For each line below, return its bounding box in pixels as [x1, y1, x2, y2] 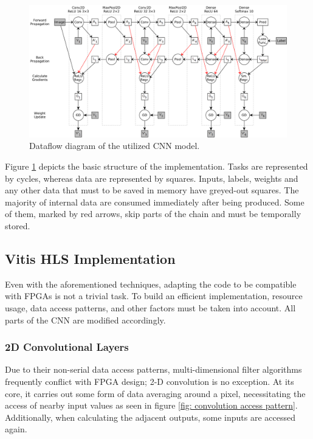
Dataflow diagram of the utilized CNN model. [29, 139, 200, 152]
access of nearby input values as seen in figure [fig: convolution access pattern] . [5, 399, 298, 412]
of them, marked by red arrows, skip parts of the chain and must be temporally [5, 207, 301, 220]
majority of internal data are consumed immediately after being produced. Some [5, 195, 304, 208]
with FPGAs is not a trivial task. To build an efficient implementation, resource [5, 289, 303, 302]
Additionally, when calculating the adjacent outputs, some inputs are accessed [5, 410, 295, 423]
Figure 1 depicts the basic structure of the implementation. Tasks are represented [5, 159, 308, 172]
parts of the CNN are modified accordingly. [5, 313, 166, 326]
